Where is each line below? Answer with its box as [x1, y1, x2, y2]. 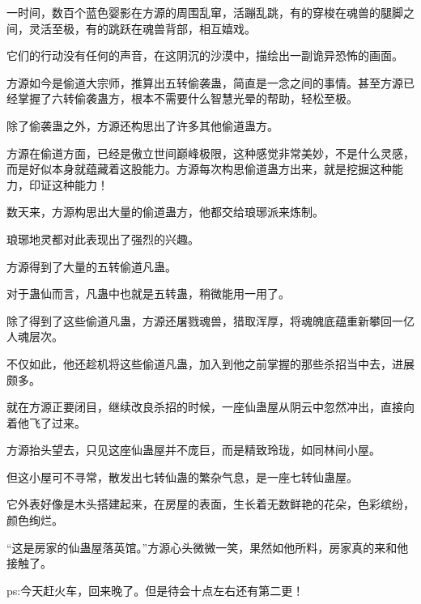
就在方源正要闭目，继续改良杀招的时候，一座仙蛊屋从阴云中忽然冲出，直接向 [6, 398, 415, 415]
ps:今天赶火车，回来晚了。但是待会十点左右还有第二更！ [6, 581, 304, 598]
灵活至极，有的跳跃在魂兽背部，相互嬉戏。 [28, 19, 256, 36]
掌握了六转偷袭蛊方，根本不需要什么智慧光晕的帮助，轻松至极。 [17, 90, 358, 107]
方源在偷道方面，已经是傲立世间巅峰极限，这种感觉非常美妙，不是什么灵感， [6, 144, 415, 161]
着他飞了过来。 [6, 414, 86, 431]
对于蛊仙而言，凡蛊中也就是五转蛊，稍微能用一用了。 [6, 285, 290, 302]
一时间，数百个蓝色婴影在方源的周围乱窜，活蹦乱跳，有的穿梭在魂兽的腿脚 [6, 4, 403, 20]
